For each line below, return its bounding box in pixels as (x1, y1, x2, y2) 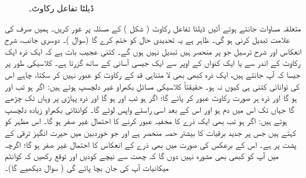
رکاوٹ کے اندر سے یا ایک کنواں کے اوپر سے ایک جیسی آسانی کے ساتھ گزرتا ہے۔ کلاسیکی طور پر (5, 56, 301, 69)
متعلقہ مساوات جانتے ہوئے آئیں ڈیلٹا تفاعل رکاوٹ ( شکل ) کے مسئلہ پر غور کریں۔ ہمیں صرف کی (5, 21, 301, 34)
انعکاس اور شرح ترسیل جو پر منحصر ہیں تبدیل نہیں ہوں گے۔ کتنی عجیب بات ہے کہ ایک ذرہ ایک (5, 44, 302, 57)
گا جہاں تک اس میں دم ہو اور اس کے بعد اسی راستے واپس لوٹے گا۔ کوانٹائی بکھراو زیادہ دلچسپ (5, 103, 295, 115)
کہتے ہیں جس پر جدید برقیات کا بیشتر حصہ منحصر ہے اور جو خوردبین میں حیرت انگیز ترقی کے (5, 126, 296, 138)
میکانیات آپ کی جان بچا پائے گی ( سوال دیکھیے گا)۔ (5, 161, 169, 173)
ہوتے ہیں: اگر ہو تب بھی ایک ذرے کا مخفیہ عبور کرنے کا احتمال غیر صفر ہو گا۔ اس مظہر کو (5, 115, 287, 127)
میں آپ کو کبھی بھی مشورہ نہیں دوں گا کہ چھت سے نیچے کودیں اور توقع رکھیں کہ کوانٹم (5, 150, 279, 162)
